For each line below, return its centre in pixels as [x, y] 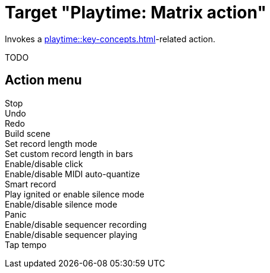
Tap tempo [26, 244]
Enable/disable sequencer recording [76, 224]
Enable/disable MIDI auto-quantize [73, 174]
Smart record [31, 184]
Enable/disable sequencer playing [71, 234]
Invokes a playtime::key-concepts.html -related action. [110, 39]
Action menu [43, 80]
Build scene [28, 133]
